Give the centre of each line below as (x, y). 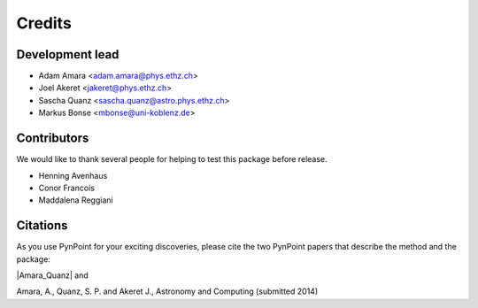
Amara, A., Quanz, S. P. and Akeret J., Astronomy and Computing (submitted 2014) (167, 291)
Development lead (68, 54)
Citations (42, 226)
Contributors (53, 139)
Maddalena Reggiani (76, 200)
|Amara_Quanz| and (52, 275)
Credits (44, 23)
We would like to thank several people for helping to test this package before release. (172, 159)
